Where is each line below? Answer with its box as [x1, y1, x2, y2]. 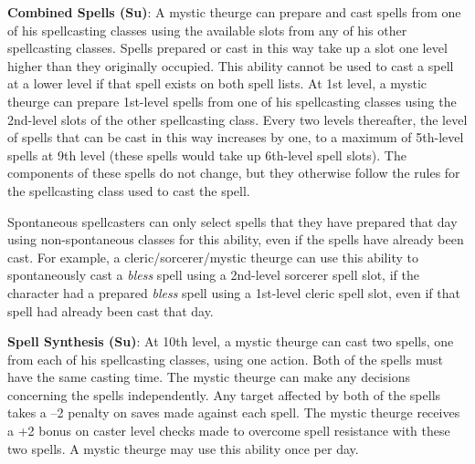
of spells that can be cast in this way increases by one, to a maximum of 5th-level [7, 128, 464, 147]
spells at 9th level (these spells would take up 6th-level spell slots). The [7, 145, 406, 164]
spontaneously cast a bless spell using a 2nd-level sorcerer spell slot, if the [7, 265, 419, 284]
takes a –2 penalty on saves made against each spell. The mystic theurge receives [7, 403, 460, 422]
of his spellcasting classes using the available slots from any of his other [7, 20, 407, 39]
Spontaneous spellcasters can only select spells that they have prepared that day [7, 211, 458, 231]
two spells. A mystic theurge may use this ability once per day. [7, 438, 359, 458]
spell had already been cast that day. [7, 301, 214, 320]
